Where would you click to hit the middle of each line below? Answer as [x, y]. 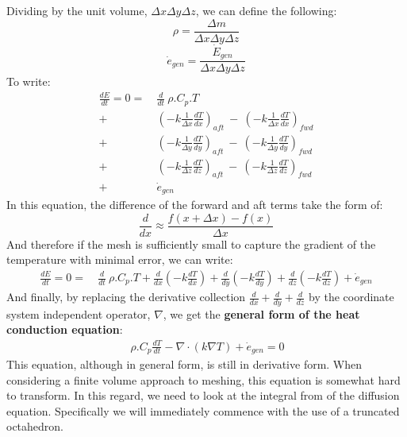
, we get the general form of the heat [261, 313]
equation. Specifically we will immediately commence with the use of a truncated [203, 410]
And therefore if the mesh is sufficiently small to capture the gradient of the [191, 244]
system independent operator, [79, 313]
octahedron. [35, 426]
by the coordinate [351, 297]
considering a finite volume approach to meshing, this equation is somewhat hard [203, 379]
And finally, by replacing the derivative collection [126, 297]
